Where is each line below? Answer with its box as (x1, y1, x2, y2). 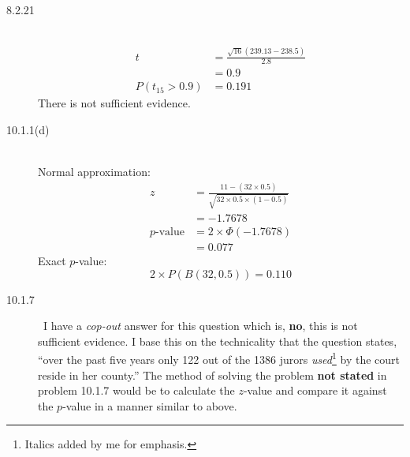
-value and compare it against (243, 382, 387, 399)
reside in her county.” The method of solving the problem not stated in (38, 366, 387, 383)
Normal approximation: (38, 163, 151, 180)
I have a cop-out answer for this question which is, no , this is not (43, 317, 358, 334)
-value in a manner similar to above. (62, 397, 237, 414)
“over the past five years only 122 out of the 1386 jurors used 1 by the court (38, 349, 400, 367)
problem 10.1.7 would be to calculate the (38, 382, 235, 399)
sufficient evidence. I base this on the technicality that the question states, (38, 332, 397, 349)
